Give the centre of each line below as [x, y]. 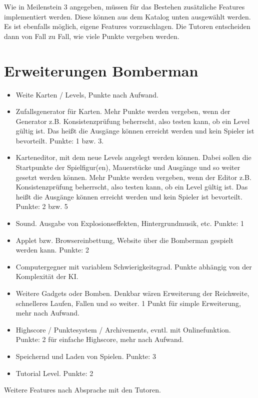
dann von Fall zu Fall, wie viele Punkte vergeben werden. [92, 36]
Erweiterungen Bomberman [101, 70]
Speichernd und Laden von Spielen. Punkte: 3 [86, 356]
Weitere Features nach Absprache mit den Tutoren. [82, 390]
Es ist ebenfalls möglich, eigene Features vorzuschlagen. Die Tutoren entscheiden [127, 26]
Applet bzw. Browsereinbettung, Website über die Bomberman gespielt [124, 240]
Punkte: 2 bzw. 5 [42, 206]
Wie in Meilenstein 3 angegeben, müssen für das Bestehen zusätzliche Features [124, 6]
